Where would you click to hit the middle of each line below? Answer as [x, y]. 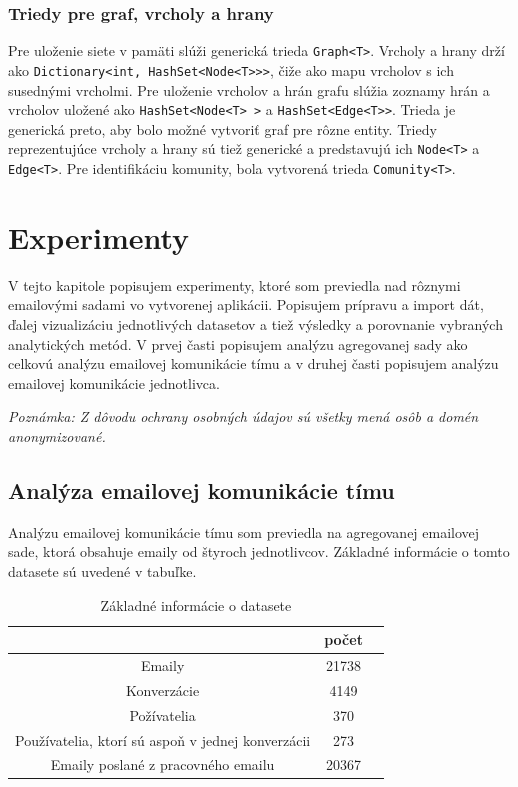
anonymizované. [57, 435]
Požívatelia [162, 714]
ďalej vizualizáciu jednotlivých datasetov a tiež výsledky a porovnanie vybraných [255, 324]
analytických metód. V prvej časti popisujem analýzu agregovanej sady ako [238, 343]
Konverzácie [163, 689]
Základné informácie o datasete [196, 604]
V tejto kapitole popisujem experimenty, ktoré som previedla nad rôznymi [234, 284]
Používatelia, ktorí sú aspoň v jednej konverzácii [163, 739]
